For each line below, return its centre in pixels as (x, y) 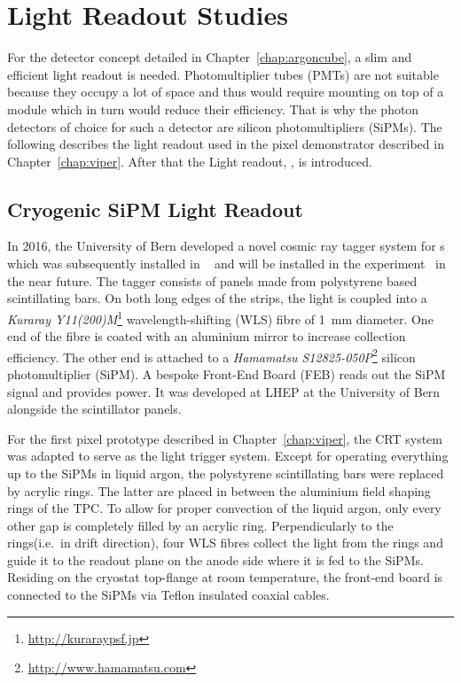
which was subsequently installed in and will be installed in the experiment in (227, 264)
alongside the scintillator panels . (94, 409)
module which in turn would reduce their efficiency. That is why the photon (213, 109)
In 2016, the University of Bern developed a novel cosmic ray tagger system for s (226, 246)
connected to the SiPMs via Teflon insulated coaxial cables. (168, 595)
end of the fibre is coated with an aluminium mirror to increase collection (207, 336)
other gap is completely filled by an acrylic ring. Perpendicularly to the (200, 525)
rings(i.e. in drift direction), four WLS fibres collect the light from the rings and (225, 543)
